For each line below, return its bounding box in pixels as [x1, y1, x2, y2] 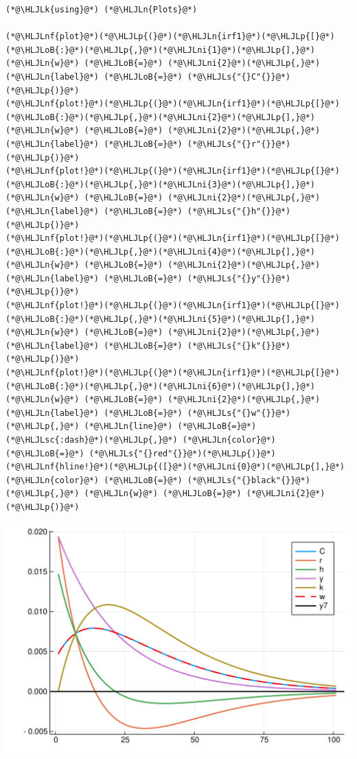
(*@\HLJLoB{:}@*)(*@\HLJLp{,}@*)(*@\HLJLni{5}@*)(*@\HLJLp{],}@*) [5, 314, 316, 324]
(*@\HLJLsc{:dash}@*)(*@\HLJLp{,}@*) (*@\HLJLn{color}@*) [5, 435, 276, 445]
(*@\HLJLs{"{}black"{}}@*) [187, 475, 310, 485]
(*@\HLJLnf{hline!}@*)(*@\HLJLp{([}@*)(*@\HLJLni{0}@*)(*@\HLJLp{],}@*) [5, 462, 345, 472]
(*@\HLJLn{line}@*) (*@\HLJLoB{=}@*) [84, 421, 257, 432]
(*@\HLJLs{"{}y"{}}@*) [187, 273, 291, 283]
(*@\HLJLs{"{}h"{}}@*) [187, 206, 291, 216]
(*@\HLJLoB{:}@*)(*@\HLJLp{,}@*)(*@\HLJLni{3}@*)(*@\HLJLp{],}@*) [5, 179, 316, 189]
